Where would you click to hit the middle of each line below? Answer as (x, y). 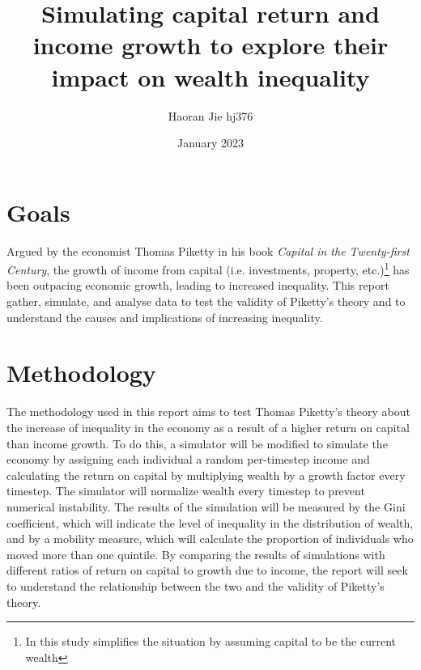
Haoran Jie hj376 (210, 115)
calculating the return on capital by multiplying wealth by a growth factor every (206, 475)
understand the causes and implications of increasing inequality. (165, 317)
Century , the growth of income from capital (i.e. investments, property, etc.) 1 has (208, 268)
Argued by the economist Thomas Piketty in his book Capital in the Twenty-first (208, 250)
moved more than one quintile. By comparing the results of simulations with (196, 554)
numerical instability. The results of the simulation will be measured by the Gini (206, 506)
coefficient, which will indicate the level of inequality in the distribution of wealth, (210, 522)
